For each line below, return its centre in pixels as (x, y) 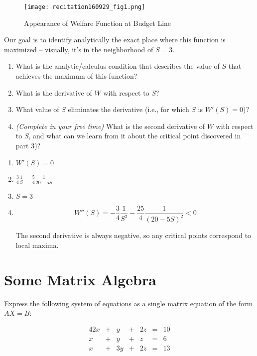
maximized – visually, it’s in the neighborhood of (79, 49)
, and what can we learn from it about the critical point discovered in (135, 136)
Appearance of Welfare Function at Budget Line (98, 23)
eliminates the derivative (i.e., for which (128, 109)
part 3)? (28, 145)
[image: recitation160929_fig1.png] (85, 7)
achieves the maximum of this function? (76, 76)
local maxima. (37, 245)
